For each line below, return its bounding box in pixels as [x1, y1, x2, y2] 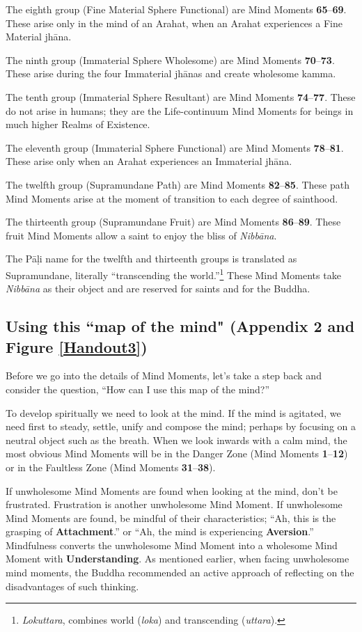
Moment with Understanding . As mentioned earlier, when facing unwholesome [6, 551, 349, 566]
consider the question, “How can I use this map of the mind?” [6, 381, 270, 396]
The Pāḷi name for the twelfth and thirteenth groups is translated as [6, 251, 297, 266]
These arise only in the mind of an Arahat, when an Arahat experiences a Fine [6, 15, 343, 30]
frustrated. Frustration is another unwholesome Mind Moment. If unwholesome [6, 497, 343, 512]
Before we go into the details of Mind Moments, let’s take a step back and [6, 368, 322, 383]
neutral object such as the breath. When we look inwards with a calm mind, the [6, 432, 347, 447]
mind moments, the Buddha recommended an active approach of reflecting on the [6, 565, 354, 580]
